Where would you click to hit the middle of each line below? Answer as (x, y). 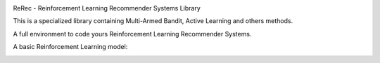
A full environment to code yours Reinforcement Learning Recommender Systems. (132, 34)
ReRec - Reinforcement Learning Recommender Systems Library (107, 8)
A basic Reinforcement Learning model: (70, 47)
